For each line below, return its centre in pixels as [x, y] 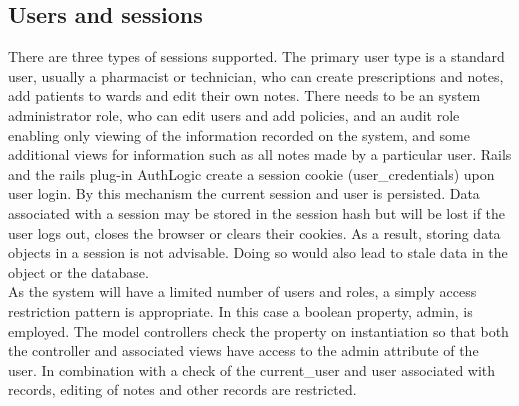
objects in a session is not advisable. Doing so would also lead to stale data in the [258, 252]
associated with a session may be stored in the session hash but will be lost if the [257, 212]
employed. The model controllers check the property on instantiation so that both [258, 330]
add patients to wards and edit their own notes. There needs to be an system [244, 95]
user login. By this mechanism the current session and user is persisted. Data [244, 193]
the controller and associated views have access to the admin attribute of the [243, 350]
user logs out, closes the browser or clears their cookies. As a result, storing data [254, 232]
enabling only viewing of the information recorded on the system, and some [239, 134]
